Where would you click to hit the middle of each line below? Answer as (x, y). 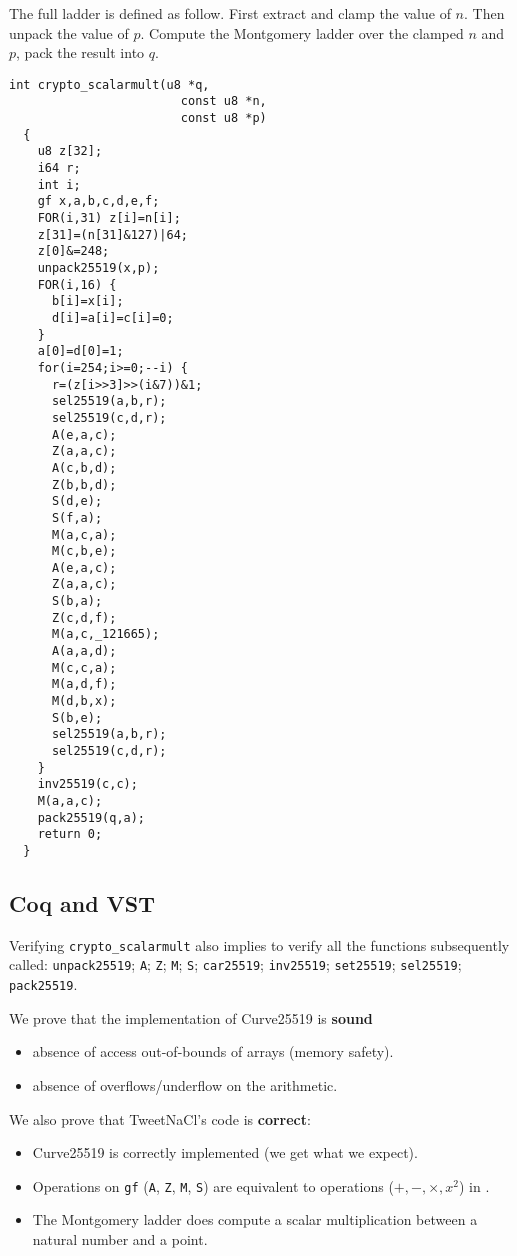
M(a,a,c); (70, 801)
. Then (484, 13)
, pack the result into (80, 52)
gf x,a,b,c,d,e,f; (98, 201)
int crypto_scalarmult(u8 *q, (109, 84)
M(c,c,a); (84, 667)
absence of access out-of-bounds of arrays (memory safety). (213, 1051)
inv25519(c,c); (87, 784)
